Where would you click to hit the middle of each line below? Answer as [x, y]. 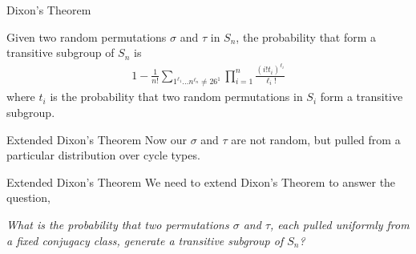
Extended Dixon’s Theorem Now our [97, 139]
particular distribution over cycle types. [103, 155]
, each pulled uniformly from [340, 225]
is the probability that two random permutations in [176, 97]
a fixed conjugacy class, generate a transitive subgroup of [145, 240]
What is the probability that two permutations [118, 225]
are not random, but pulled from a [316, 139]
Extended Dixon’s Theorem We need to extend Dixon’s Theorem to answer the [201, 181]
